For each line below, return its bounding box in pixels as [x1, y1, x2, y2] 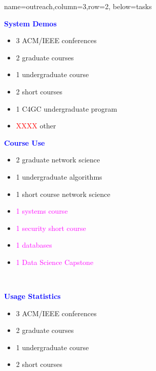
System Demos [4, 18, 57, 28]
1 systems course [16, 206, 68, 216]
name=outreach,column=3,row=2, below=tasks [4, 1, 152, 11]
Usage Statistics [4, 291, 61, 301]
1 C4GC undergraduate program [16, 103, 118, 114]
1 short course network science [16, 188, 110, 199]
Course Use [4, 137, 45, 148]
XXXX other [16, 120, 56, 131]
